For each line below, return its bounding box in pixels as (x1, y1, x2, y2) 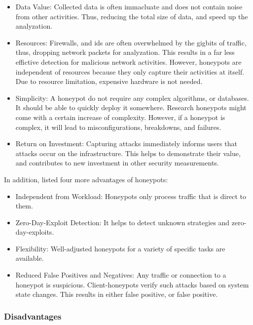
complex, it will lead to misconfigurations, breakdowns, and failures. (15, 122, 221, 132)
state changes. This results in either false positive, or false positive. (15, 289, 218, 299)
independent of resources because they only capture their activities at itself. (15, 66, 245, 77)
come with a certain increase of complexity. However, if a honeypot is (15, 112, 225, 122)
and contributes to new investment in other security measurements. (15, 158, 219, 168)
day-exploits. (15, 227, 54, 237)
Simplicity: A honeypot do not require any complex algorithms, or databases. (15, 92, 249, 103)
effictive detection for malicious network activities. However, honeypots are (15, 56, 242, 67)
